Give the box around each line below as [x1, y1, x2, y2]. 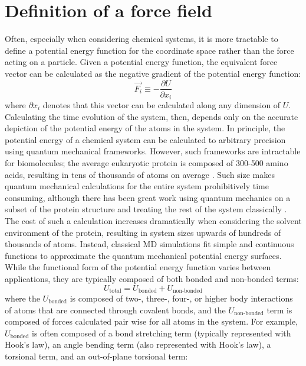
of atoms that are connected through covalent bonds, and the [5, 303, 226, 316]
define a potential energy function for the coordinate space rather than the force [5, 44, 294, 56]
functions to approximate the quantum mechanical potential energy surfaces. [5, 249, 282, 261]
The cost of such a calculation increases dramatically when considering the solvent [5, 214, 302, 226]
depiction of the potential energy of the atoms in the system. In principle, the [5, 122, 285, 134]
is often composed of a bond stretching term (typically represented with [32, 326, 291, 339]
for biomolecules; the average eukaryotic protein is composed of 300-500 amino [5, 156, 288, 169]
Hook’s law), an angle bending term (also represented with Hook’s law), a [5, 338, 271, 351]
